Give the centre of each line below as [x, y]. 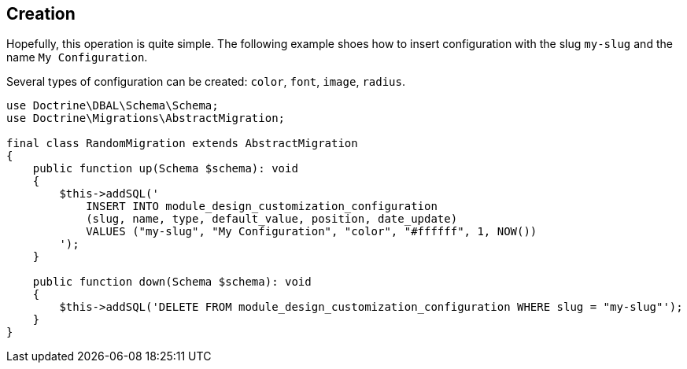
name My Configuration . [77, 57]
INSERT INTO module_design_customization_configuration [262, 207]
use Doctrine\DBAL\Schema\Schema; [113, 106]
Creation [41, 14]
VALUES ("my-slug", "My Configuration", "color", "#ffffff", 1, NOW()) [312, 232]
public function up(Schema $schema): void [165, 169]
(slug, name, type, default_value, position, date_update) [272, 219]
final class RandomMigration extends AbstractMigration [182, 144]
